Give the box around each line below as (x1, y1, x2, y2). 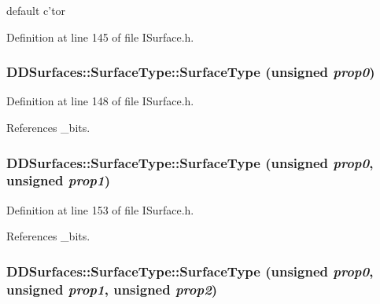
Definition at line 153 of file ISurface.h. (6, 201, 194, 218)
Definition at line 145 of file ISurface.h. (6, 28, 194, 45)
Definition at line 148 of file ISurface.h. (6, 93, 194, 109)
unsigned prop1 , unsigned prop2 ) (6, 279, 218, 299)
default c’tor (6, 2, 66, 18)
